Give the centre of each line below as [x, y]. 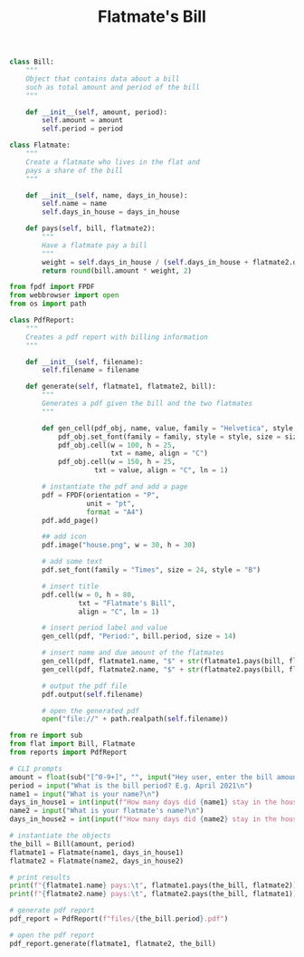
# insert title [71, 586]
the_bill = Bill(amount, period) [72, 844]
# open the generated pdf [91, 710]
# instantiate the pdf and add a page [115, 487]
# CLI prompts [36, 768]
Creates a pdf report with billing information [117, 337]
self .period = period [83, 129]
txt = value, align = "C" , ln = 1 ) [161, 470]
